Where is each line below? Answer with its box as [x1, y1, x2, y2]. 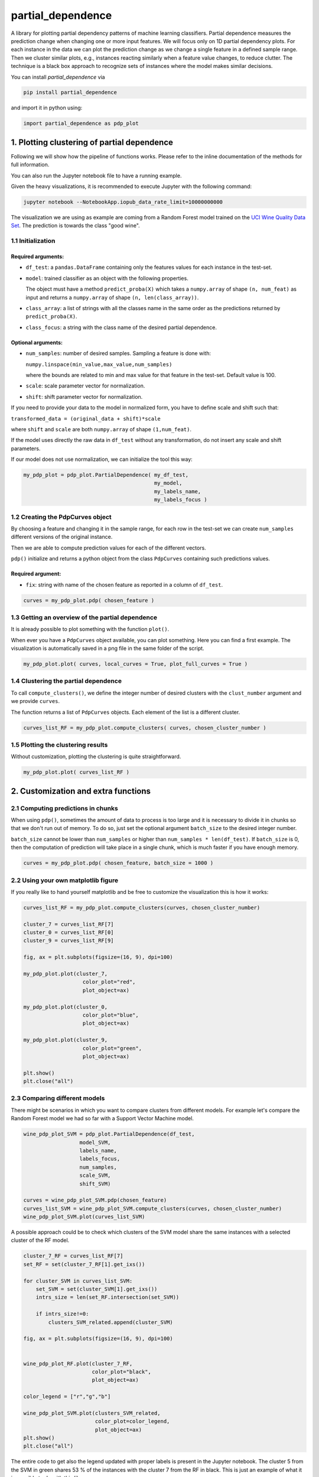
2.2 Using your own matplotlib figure [11, 876, 118, 884]
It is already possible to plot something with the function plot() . [11, 626, 170, 633]
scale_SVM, [79, 1172, 111, 1179]
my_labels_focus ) [154, 496, 207, 503]
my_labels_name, [154, 488, 201, 494]
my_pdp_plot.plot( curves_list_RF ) [23, 769, 130, 776]
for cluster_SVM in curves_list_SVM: [23, 1277, 133, 1284]
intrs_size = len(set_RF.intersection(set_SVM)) [35, 1294, 180, 1301]
